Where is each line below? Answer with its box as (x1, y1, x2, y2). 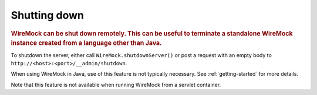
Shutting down (11, 9, 85, 22)
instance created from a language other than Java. (11, 39, 162, 47)
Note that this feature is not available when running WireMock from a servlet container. (11, 81, 221, 88)
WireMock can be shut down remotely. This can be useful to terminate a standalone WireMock (11, 29, 293, 37)
